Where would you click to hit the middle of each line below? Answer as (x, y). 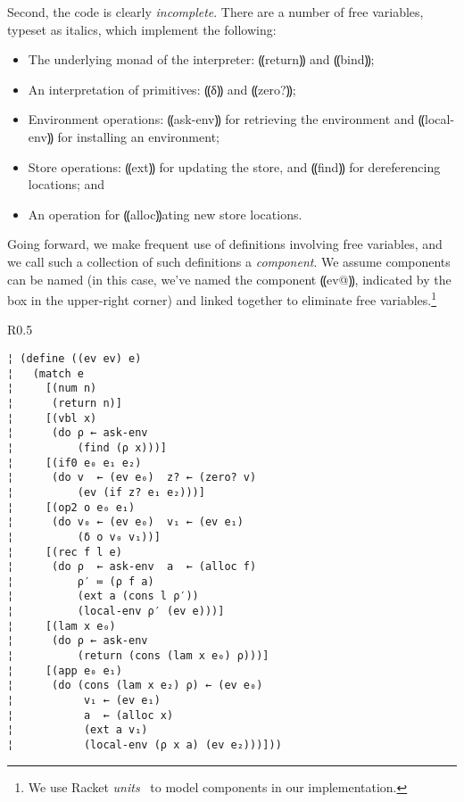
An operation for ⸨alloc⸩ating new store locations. (165, 214)
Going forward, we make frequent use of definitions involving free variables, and (225, 244)
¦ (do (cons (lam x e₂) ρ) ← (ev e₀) (135, 686)
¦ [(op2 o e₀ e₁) (71, 507)
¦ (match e (46, 373)
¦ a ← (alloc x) (91, 715)
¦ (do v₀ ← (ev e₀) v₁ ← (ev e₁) (125, 522)
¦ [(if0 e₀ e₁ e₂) (75, 463)
